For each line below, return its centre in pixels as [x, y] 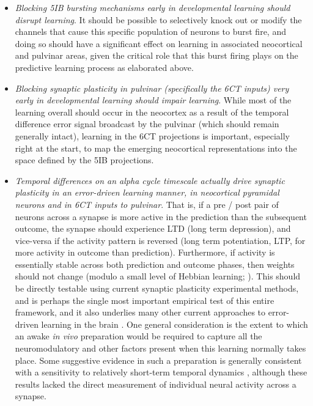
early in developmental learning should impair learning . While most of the [153, 100]
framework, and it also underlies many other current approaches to [140, 312]
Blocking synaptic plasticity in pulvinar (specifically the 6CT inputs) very [152, 88]
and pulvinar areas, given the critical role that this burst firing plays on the [156, 55]
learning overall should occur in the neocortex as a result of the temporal [152, 112]
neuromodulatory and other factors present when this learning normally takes [160, 348]
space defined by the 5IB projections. [84, 160]
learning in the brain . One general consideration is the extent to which [175, 324]
